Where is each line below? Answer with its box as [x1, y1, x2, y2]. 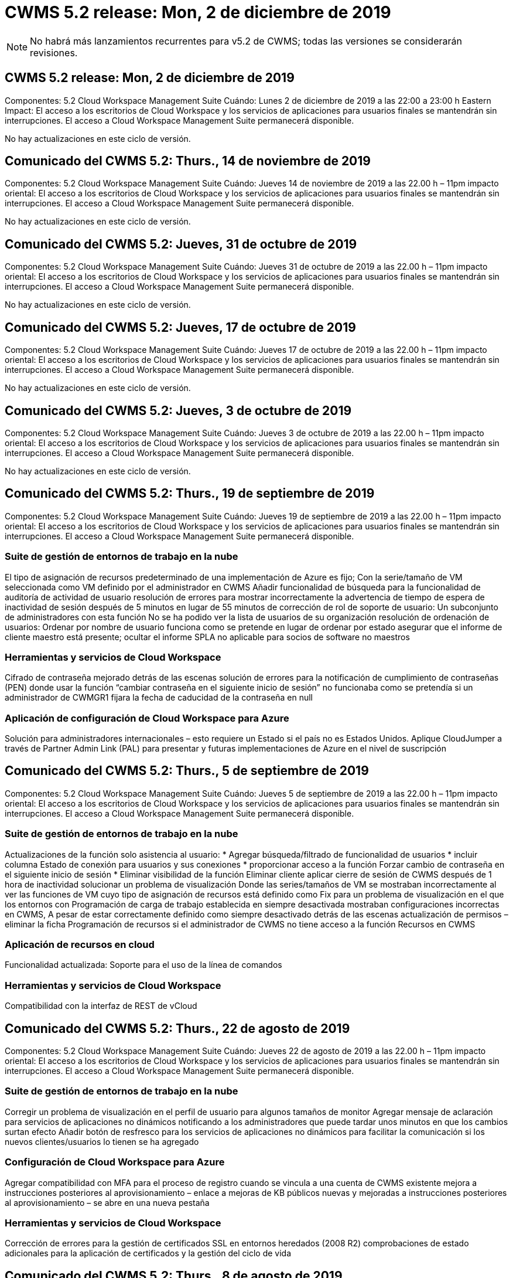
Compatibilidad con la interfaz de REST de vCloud [5, 1001, 197, 1011]
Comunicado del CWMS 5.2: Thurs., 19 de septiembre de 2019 [5, 486, 375, 501]
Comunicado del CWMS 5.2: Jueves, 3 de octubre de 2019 [5, 403, 352, 418]
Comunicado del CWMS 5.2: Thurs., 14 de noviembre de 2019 [5, 154, 371, 169]
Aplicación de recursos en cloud [5, 939, 155, 951]
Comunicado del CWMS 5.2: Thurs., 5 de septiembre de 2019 [5, 763, 369, 779]
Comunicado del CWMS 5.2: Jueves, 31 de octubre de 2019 [5, 236, 357, 251]
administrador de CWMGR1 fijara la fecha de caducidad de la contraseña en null [5, 692, 313, 703]
